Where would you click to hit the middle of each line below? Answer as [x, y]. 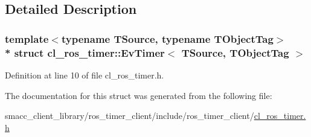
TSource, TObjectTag [235, 52]
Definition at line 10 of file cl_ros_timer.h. [85, 75]
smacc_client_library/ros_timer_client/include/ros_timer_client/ [130, 116]
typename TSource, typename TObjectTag [167, 38]
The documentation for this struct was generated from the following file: [139, 95]
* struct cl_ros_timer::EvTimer [85, 52]
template [27, 38]
